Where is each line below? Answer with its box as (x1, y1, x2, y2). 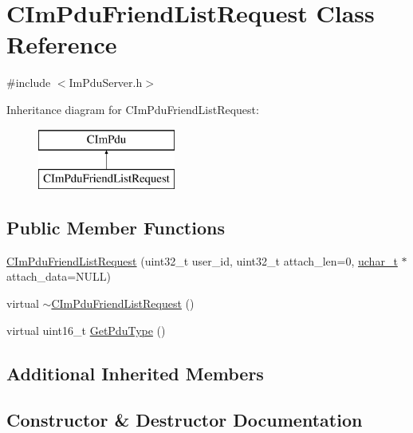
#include (6, 74, 51, 91)
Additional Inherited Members (6, 360, 264, 385)
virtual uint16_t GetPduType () (6, 321, 166, 338)
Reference (6, 28, 117, 61)
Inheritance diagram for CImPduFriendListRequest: (6, 100, 259, 117)
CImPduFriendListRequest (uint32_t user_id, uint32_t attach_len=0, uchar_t (6, 252, 398, 269)
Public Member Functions (6, 215, 225, 240)
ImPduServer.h (69, 74, 143, 91)
